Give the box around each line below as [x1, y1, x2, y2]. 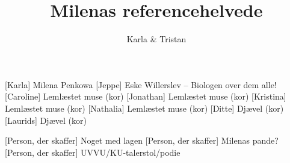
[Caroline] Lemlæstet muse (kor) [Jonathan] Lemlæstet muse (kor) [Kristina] [5, 90, 286, 103]
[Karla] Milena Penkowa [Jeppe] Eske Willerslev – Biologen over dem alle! [5, 78, 277, 91]
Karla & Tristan [126, 33, 187, 45]
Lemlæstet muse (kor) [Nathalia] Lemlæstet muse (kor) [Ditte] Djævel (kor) [5, 101, 284, 114]
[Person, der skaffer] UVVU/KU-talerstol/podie [5, 145, 180, 158]
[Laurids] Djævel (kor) [5, 113, 87, 126]
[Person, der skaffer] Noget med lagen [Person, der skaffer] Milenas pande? [5, 134, 279, 147]
